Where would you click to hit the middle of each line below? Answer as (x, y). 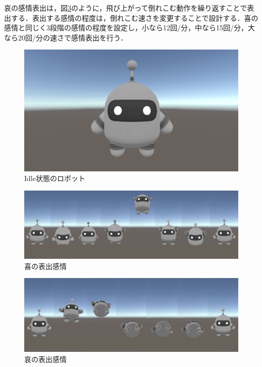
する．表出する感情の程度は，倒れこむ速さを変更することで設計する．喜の (135, 17)
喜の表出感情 (45, 266)
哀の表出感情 (45, 359)
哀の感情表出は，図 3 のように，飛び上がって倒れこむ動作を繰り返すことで (126, 8)
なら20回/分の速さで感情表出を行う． (66, 37)
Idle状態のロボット (55, 178)
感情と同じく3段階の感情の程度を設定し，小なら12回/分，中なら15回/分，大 (129, 28)
